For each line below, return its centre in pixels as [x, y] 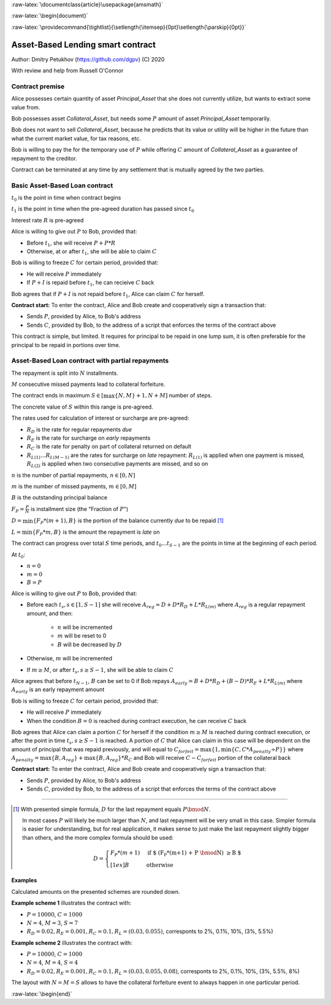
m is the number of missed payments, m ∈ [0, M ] [74, 486]
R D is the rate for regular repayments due [79, 430]
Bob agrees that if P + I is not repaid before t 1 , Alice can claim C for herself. [108, 295]
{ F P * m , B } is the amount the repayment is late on [96, 533]
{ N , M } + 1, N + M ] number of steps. [163, 396]
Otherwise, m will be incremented [70, 659]
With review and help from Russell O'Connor [67, 71]
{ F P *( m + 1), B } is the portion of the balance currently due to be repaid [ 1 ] [128, 521]
